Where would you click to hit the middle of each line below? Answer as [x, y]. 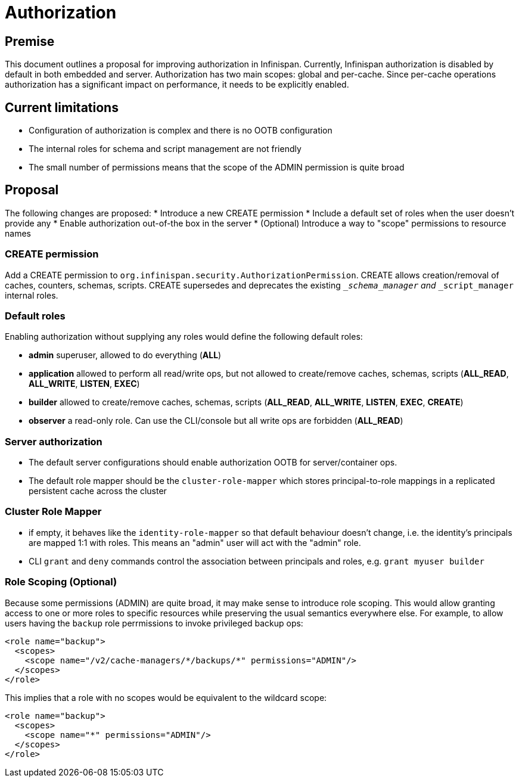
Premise [30, 41]
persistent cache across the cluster [98, 491]
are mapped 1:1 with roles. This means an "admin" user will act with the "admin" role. [195, 542]
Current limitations [62, 107]
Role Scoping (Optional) [61, 582]
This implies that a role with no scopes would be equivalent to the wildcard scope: [166, 697]
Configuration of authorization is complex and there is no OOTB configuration [181, 131]
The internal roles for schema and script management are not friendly [165, 149]
